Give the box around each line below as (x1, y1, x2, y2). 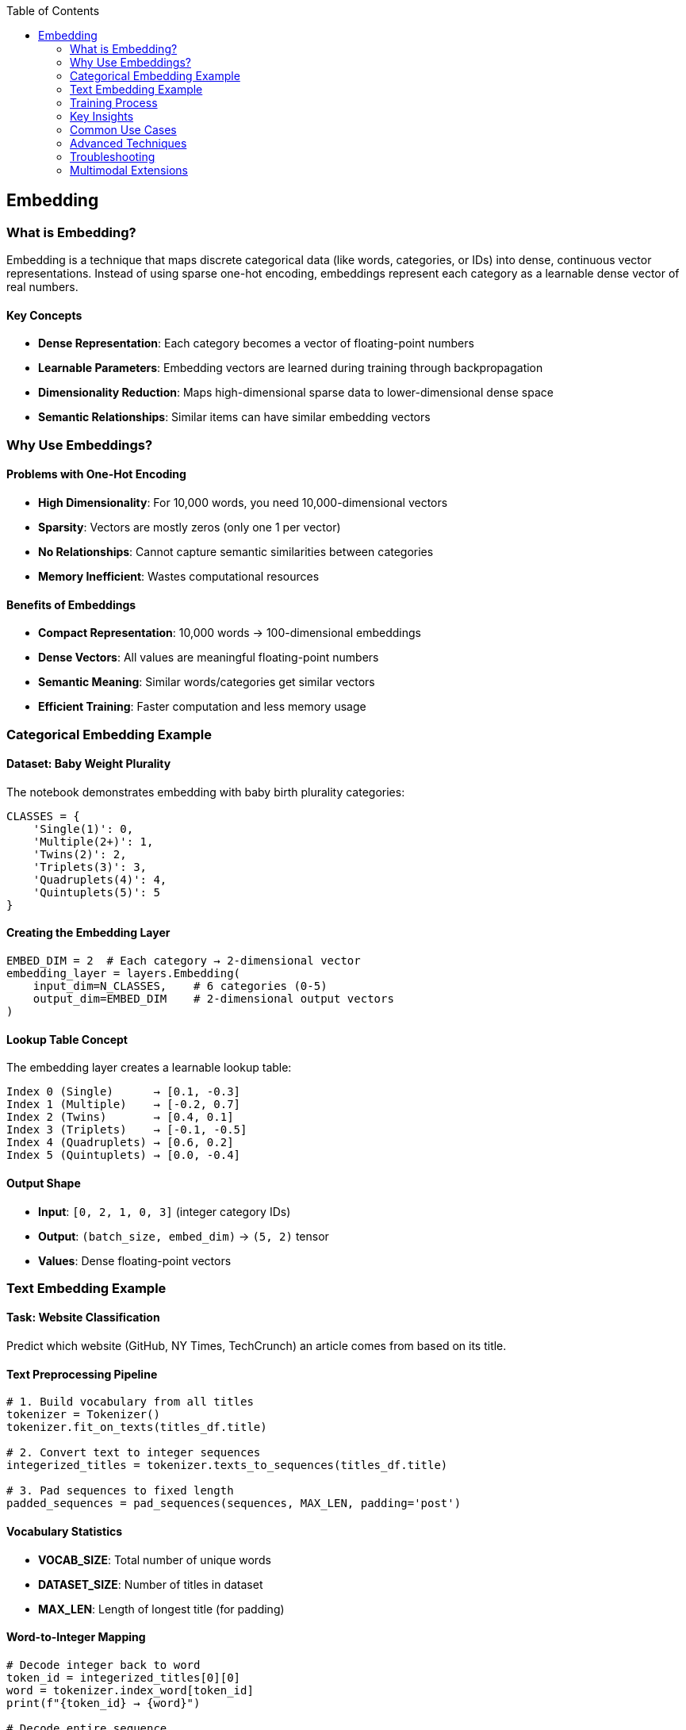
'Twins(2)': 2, (33, 847, 127, 861)
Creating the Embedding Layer (6, 926, 171, 940)
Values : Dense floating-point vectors (38, 1253, 232, 1268)
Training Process (70, 96, 158, 109)
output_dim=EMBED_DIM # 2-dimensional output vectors (33, 992, 394, 1006)
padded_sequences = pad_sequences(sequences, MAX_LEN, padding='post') (6, 1497, 462, 1510)
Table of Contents (6, 4, 100, 17)
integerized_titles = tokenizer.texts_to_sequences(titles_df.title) (6, 1459, 448, 1472)
